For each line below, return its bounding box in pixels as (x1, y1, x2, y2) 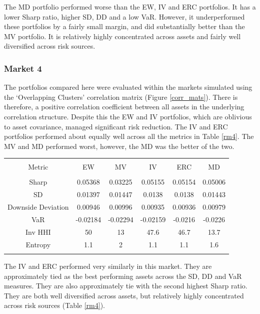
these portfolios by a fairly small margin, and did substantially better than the (4, 21, 245, 32)
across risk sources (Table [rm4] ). (4, 300, 105, 310)
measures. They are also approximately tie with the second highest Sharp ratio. (4, 280, 247, 291)
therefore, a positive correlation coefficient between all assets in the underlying (4, 101, 244, 112)
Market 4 (4, 62, 42, 74)
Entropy (25, 239, 51, 249)
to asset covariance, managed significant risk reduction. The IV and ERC (4, 121, 228, 131)
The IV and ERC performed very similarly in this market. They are (4, 261, 212, 271)
